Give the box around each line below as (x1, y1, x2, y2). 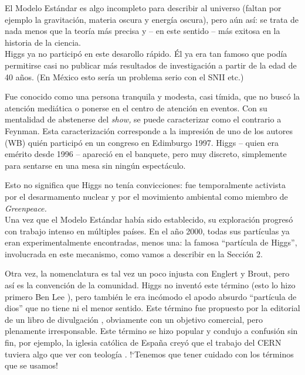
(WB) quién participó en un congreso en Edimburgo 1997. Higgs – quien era (5, 136, 279, 148)
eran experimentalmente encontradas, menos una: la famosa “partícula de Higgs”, (5, 236, 297, 248)
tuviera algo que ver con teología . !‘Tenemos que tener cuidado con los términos (5, 347, 294, 360)
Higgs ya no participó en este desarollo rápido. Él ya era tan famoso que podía (5, 47, 287, 60)
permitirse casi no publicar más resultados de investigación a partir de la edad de (5, 59, 297, 71)
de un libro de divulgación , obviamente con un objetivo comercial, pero (5, 313, 263, 325)
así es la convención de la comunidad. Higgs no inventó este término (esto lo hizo (5, 279, 296, 291)
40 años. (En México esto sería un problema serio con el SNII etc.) (5, 70, 244, 83)
